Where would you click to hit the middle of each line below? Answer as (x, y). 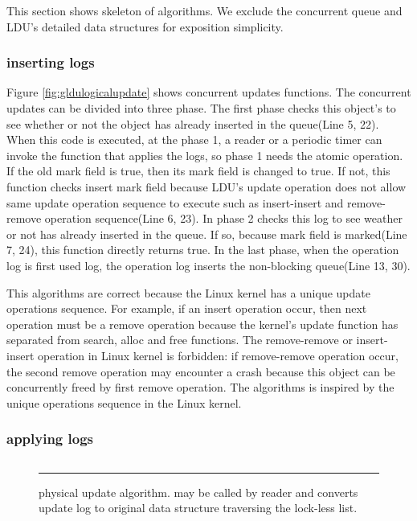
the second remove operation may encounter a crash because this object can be (201, 371)
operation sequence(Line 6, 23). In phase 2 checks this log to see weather (223, 218)
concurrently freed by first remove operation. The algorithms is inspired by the (200, 387)
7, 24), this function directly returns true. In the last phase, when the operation (203, 250)
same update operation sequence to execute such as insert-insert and (175, 202)
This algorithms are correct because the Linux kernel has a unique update (188, 292)
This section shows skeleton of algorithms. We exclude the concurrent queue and (204, 10)
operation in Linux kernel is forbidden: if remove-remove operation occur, (218, 355)
